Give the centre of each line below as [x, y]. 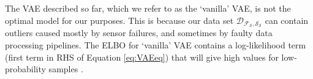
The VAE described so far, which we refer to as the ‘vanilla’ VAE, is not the [148, 8]
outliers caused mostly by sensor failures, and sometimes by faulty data [139, 33]
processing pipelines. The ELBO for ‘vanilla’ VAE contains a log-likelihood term [156, 45]
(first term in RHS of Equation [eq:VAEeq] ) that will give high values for [142, 57]
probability [25, 69]
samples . [66, 69]
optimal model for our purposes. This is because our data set [119, 20]
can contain [287, 20]
